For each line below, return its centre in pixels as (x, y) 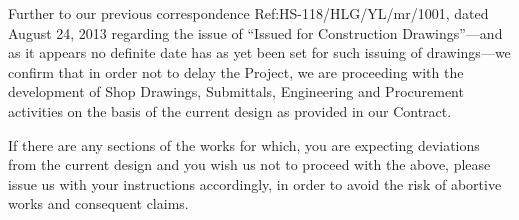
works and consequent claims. (98, 203)
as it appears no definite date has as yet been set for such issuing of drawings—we (259, 52)
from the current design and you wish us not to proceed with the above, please (249, 164)
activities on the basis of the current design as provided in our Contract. (230, 110)
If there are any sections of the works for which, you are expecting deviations (244, 144)
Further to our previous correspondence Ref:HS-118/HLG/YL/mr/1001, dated (248, 13)
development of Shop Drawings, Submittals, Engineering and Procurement (236, 91)
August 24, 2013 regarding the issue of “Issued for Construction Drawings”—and (255, 32)
